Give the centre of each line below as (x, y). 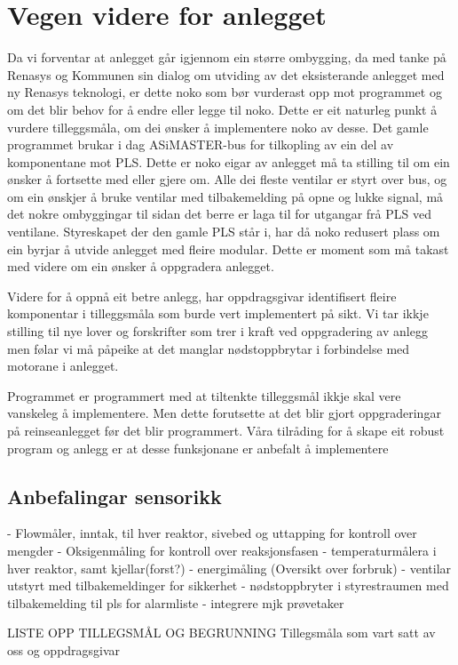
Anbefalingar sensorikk (114, 496)
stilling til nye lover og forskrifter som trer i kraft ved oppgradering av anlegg (217, 331)
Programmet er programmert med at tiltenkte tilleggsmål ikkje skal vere (204, 395)
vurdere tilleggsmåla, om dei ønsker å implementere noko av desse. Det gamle (218, 127)
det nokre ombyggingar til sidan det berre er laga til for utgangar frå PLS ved (219, 214)
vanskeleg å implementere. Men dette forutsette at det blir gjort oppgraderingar (224, 413)
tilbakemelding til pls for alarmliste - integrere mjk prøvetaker (176, 602)
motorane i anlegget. (63, 366)
